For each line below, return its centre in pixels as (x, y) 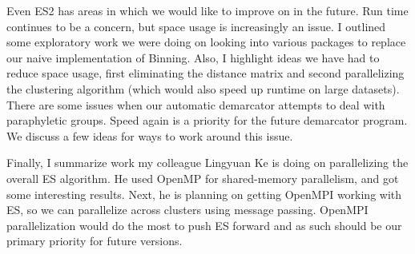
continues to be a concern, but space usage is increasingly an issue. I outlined (196, 26)
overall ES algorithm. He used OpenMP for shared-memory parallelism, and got (203, 178)
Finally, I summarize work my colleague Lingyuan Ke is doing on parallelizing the (207, 163)
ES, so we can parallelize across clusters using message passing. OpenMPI (187, 210)
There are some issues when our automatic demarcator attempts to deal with (196, 104)
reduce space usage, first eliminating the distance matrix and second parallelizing (205, 73)
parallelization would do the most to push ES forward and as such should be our (204, 225)
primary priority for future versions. (95, 241)
